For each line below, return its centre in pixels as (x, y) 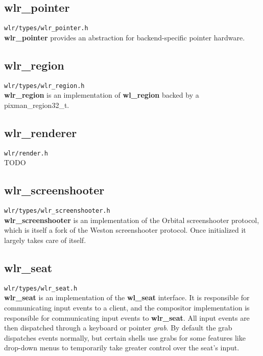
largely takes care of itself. (45, 240)
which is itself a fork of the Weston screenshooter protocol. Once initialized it (125, 230)
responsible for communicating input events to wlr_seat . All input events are (127, 317)
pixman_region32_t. (37, 105)
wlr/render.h (26, 153)
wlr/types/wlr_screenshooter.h (57, 211)
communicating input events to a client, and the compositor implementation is (127, 308)
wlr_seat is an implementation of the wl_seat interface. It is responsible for (127, 297)
